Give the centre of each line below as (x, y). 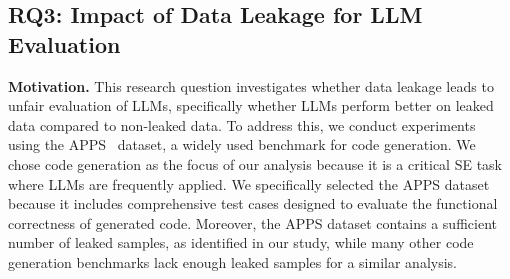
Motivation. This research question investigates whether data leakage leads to (251, 85)
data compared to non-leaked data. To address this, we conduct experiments (242, 124)
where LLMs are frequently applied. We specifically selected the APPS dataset (249, 183)
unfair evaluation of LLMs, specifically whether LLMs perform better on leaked (251, 105)
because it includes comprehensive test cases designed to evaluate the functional (253, 203)
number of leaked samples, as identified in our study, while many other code (241, 242)
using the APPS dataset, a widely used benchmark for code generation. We (242, 144)
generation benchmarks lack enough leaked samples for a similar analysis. (232, 261)
